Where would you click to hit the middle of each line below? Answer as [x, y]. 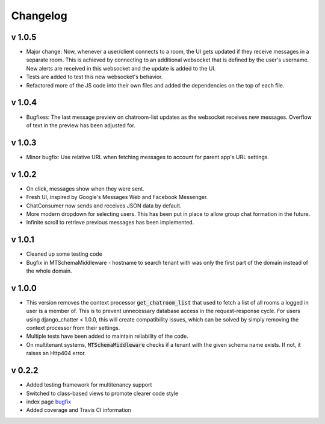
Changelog [39, 16]
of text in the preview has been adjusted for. [81, 125]
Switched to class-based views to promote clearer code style [102, 393]
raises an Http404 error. [56, 353]
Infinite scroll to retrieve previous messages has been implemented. [110, 223]
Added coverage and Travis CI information [79, 410]
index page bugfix [49, 402]
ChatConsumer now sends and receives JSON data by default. [104, 206]
